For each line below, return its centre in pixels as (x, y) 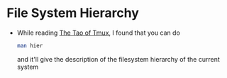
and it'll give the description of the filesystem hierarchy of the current (118, 59)
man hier (30, 45)
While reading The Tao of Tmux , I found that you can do (98, 33)
